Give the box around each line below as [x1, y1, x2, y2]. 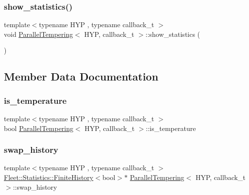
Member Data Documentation [4, 69, 159, 84]
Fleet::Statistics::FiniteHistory [4, 172, 94, 182]
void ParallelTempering [4, 29, 73, 39]
